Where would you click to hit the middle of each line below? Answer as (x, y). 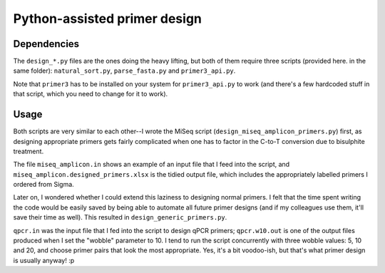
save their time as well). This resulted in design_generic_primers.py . (120, 217)
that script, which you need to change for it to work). (91, 94)
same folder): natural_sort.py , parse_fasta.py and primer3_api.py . (124, 71)
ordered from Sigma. (43, 185)
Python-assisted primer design (108, 19)
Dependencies (46, 44)
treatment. (29, 151)
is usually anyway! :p (44, 260)
